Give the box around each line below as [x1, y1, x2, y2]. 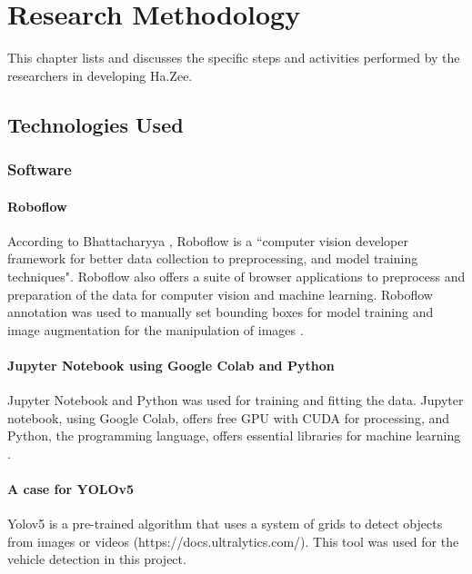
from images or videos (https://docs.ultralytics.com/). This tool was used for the [7, 531, 459, 550]
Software [7, 158, 72, 181]
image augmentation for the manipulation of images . [7, 320, 304, 339]
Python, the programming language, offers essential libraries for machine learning [7, 426, 461, 445]
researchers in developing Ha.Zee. [7, 65, 193, 84]
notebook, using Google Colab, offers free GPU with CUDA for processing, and [7, 408, 450, 427]
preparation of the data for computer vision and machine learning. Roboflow [7, 284, 433, 303]
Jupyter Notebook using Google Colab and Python [7, 355, 335, 374]
